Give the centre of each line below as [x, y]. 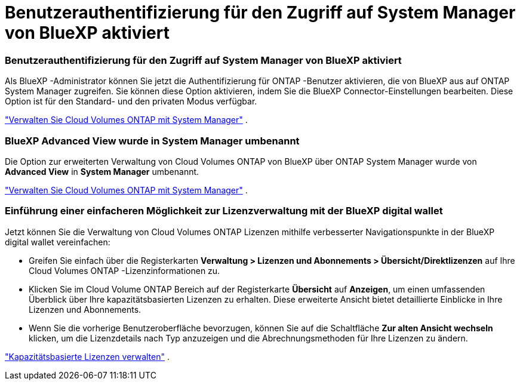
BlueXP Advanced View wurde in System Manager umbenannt [152, 141]
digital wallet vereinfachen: [58, 242]
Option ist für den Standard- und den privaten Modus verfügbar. [131, 101]
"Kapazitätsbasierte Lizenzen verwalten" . [87, 356]
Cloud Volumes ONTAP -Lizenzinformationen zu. [124, 270]
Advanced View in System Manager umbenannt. [102, 171]
